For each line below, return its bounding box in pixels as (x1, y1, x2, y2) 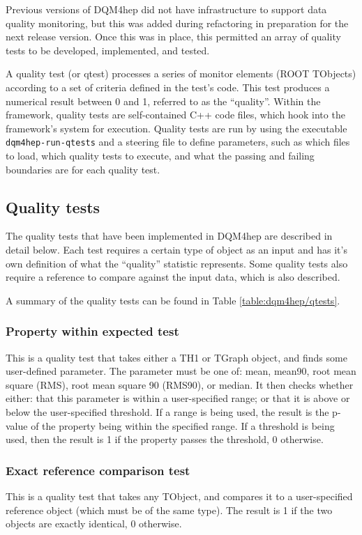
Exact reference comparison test (6, 461, 190, 479)
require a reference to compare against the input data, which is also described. (6, 270, 340, 284)
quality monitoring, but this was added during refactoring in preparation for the (6, 15, 349, 30)
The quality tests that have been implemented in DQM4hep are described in (6, 228, 333, 243)
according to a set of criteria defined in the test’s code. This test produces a (6, 79, 330, 94)
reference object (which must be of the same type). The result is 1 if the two (6, 502, 333, 517)
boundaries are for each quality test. (6, 162, 160, 176)
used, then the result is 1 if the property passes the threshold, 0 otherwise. (6, 432, 324, 447)
